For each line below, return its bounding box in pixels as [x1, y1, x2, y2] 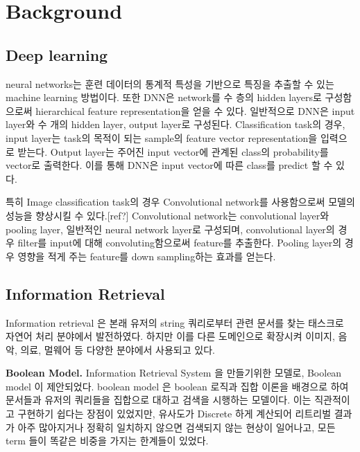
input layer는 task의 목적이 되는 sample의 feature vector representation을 [6, 130, 318, 145]
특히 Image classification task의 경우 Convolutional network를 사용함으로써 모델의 [6, 195, 355, 209]
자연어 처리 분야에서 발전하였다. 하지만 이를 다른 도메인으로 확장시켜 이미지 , [6, 329, 335, 343]
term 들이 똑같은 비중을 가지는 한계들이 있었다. [6, 433, 209, 448]
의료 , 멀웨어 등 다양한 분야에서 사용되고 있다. [20, 342, 215, 356]
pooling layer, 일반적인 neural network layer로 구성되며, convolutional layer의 [6, 222, 335, 236]
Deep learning [6, 44, 108, 65]
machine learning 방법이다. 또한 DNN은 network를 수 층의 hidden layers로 [6, 90, 322, 105]
